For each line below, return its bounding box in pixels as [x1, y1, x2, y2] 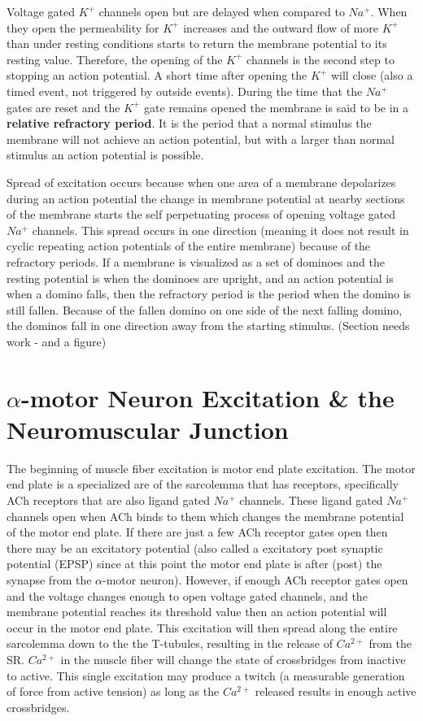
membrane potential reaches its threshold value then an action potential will [7, 603, 387, 620]
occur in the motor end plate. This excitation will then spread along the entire [7, 619, 398, 636]
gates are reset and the [7, 98, 120, 115]
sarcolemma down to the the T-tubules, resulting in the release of [7, 635, 333, 652]
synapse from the [7, 571, 92, 588]
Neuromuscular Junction [7, 412, 289, 445]
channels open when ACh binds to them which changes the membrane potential [7, 507, 404, 524]
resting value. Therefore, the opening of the [7, 50, 223, 67]
